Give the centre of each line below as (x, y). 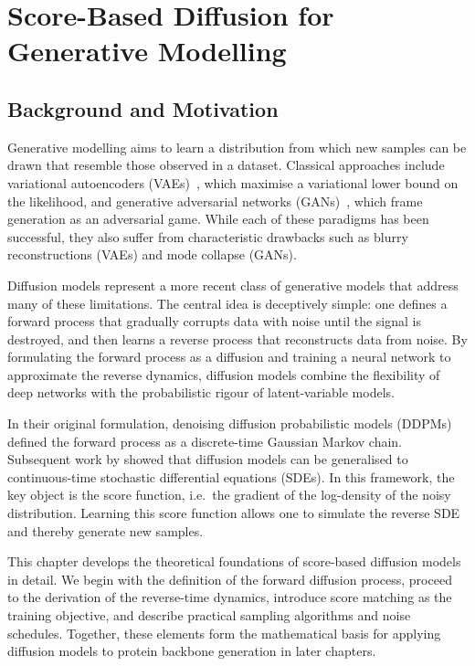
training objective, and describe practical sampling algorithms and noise (209, 615)
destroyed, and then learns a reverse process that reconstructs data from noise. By (237, 338)
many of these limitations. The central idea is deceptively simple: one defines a (227, 303)
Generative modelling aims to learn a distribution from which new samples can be (237, 147)
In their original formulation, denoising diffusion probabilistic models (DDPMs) (230, 423)
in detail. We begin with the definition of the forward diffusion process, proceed (230, 579)
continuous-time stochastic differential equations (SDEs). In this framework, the (231, 476)
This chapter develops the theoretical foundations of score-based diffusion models (234, 561)
